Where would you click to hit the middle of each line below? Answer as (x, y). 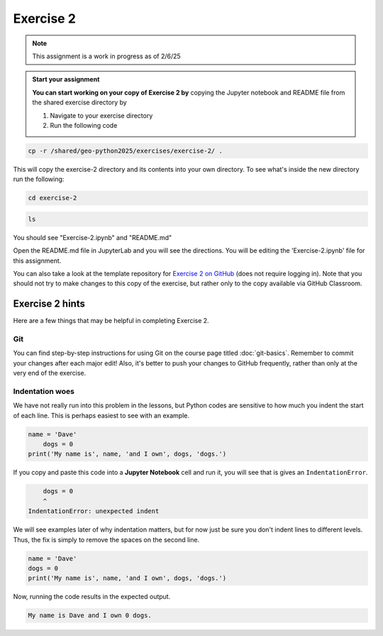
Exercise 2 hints (49, 304)
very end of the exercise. (50, 373)
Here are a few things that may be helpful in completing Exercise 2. (111, 321)
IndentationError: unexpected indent (94, 511)
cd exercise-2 (52, 198)
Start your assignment (66, 79)
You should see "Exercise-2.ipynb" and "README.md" (93, 237)
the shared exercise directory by (79, 102)
